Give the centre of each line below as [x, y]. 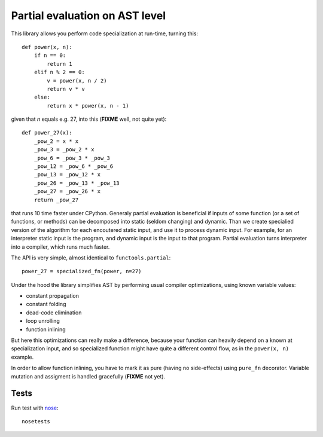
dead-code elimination [54, 312]
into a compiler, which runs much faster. [60, 247]
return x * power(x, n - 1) [88, 106]
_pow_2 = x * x [56, 141]
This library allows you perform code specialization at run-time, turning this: [105, 33]
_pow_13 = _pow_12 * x [67, 175]
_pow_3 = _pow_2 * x [64, 150]
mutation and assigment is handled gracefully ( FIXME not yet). [88, 376]
